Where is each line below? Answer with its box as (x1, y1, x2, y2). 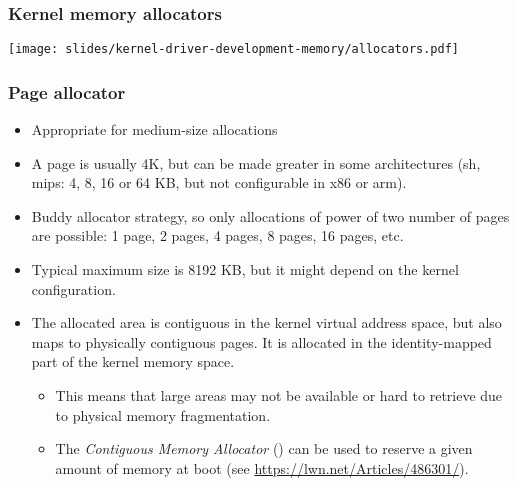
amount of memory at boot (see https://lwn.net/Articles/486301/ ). (55, 457, 469, 478)
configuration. (31, 278, 116, 299)
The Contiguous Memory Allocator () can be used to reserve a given (55, 438, 473, 459)
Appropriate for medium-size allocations (31, 119, 278, 140)
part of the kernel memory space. (31, 351, 235, 372)
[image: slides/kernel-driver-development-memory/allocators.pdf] (8, 42, 460, 57)
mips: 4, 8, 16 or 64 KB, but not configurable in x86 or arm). (31, 172, 407, 193)
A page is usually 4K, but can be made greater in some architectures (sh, (31, 152, 481, 173)
